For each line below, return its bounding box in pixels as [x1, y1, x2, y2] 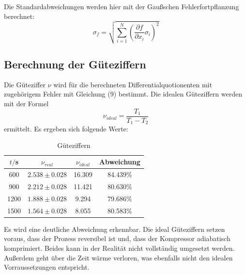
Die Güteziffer [4, 79, 46, 89]
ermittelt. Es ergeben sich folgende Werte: [4, 124, 128, 134]
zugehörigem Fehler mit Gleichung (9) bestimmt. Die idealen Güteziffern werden [4, 89, 242, 99]
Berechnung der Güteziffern [4, 57, 146, 72]
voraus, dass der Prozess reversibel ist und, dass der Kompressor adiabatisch [4, 233, 231, 243]
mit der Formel [4, 98, 49, 109]
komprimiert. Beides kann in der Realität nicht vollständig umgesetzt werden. [4, 243, 235, 253]
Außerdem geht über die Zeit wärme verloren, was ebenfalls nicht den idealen [4, 252, 233, 262]
